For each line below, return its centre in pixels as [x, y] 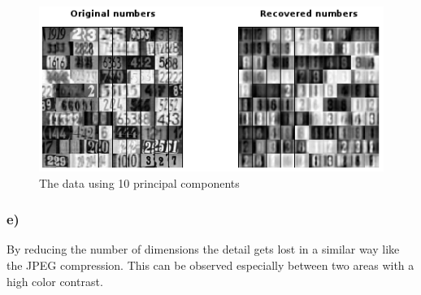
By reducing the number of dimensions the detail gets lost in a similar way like [203, 249]
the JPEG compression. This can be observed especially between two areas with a [210, 265]
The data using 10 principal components [139, 182]
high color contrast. [55, 281]
